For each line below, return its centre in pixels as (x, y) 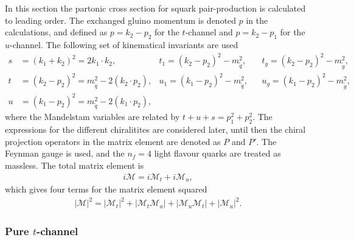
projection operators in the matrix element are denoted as (113, 141)
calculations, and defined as (56, 32)
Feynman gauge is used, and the (65, 153)
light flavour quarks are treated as (217, 153)
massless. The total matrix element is (75, 165)
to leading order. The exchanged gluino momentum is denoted (121, 20)
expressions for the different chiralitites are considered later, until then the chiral (155, 129)
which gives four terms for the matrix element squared (106, 189)
